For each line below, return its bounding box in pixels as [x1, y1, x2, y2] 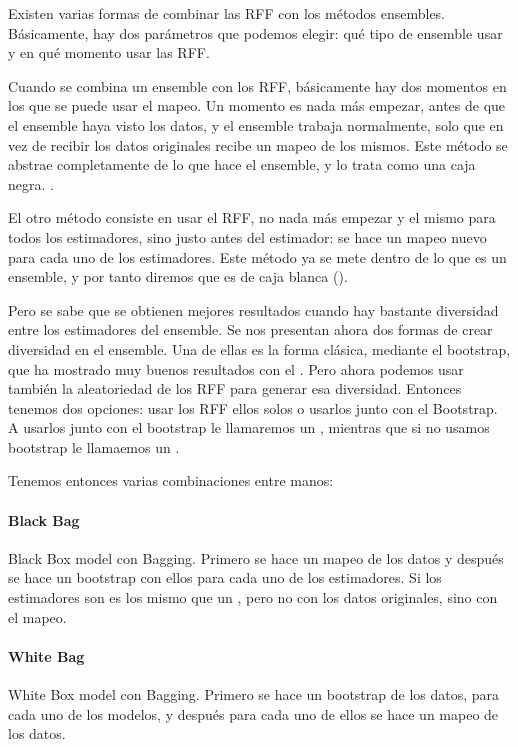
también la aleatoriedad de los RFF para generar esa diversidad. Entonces [8, 378, 462, 399]
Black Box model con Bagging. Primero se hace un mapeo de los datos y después [8, 547, 504, 568]
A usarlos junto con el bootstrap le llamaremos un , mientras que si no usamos [8, 417, 490, 438]
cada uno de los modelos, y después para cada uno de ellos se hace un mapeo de [8, 703, 499, 724]
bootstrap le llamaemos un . [8, 436, 180, 457]
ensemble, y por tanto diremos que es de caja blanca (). [8, 266, 348, 287]
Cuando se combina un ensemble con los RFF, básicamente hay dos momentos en [8, 75, 507, 96]
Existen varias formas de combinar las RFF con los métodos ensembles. [8, 3, 446, 23]
